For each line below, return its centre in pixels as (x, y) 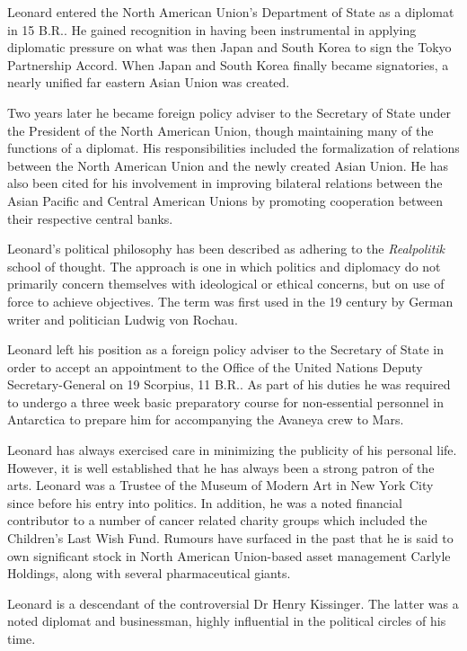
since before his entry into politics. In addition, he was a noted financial (205, 502)
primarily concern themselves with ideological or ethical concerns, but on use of (226, 284)
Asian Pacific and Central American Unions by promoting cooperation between (225, 200)
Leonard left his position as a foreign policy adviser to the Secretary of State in (226, 349)
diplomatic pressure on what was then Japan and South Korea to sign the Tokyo (229, 47)
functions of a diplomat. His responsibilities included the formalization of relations (233, 148)
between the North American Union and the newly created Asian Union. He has (228, 165)
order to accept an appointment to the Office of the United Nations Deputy (215, 366)
